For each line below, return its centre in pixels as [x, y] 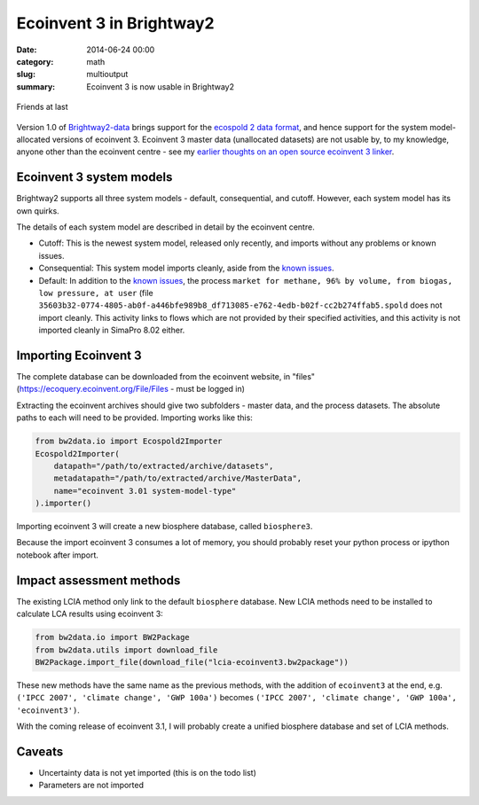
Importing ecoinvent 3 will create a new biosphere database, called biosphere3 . [165, 527]
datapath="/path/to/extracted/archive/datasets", [164, 466]
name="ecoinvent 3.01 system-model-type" [145, 491]
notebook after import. [58, 555]
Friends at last [42, 107]
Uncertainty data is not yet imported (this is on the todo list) [148, 773]
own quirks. [38, 211]
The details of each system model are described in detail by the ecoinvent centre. [165, 227]
